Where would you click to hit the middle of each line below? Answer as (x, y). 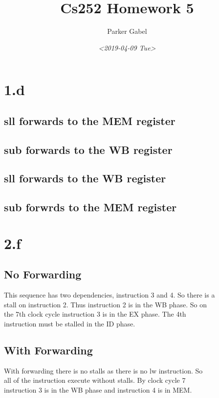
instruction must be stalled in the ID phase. (70, 323)
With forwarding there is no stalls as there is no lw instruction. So (103, 370)
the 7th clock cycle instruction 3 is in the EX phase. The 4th (95, 314)
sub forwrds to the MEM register (90, 207)
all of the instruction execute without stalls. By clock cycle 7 (95, 380)
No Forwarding (43, 274)
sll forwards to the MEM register (90, 120)
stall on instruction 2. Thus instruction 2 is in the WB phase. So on (105, 304)
